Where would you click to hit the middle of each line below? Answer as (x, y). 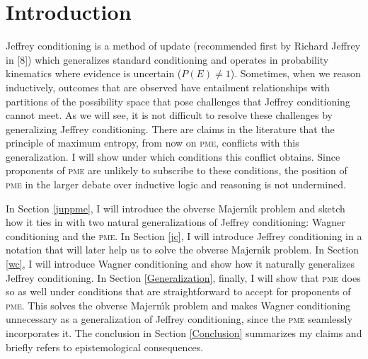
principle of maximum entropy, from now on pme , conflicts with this (153, 143)
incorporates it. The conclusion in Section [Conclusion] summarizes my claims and (184, 333)
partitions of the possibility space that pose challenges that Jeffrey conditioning (178, 101)
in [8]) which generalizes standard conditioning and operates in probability (167, 59)
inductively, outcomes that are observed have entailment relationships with (168, 87)
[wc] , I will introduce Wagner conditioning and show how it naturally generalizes (180, 264)
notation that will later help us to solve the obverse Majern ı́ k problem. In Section (182, 250)
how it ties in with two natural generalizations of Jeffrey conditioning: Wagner (176, 222)
